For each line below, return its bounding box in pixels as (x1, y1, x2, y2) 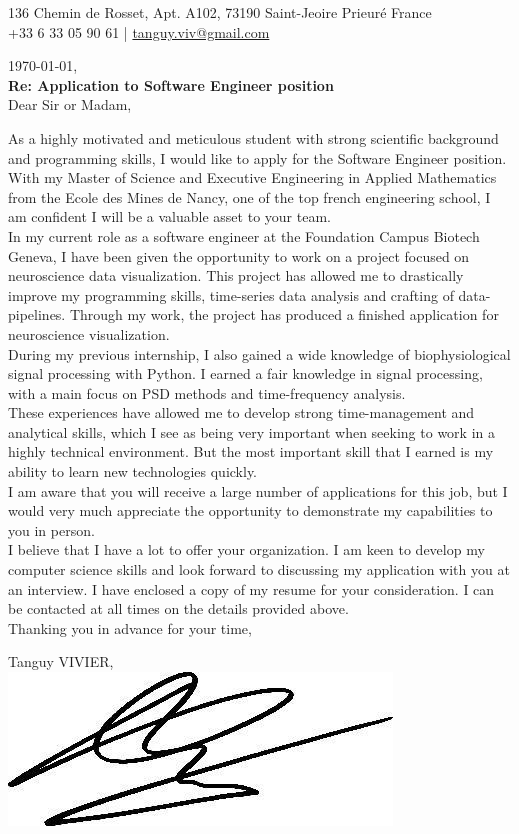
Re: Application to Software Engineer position (8, 74, 334, 95)
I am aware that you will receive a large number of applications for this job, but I (8, 480, 508, 501)
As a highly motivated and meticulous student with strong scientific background (8, 127, 499, 148)
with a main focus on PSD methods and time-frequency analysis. (8, 382, 406, 403)
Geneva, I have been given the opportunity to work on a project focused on (8, 245, 470, 266)
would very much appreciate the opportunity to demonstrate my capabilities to (8, 500, 493, 521)
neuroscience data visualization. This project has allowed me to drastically (8, 265, 464, 286)
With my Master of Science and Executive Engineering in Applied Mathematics (8, 167, 497, 188)
